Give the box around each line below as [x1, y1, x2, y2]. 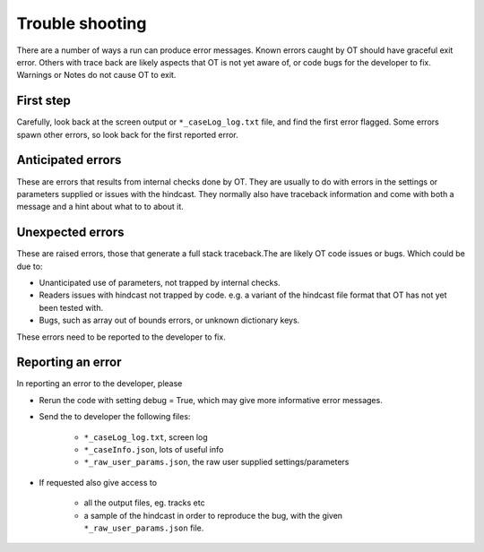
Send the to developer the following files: [39, 411, 191, 422]
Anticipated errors [16, 152, 122, 168]
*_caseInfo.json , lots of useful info [83, 444, 224, 455]
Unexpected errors [16, 225, 125, 240]
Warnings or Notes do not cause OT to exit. [16, 70, 177, 81]
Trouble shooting [16, 13, 147, 33]
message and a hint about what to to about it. [16, 202, 184, 212]
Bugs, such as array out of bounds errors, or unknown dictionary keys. [39, 315, 300, 326]
